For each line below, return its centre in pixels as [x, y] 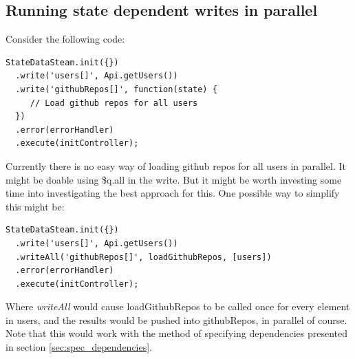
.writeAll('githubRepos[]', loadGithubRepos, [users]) [143, 257]
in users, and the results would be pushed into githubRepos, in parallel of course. [176, 319]
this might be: [35, 206]
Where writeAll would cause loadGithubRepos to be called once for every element [178, 306]
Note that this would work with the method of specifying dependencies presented [176, 333]
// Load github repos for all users [114, 103]
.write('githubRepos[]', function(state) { [116, 89]
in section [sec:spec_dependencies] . [79, 347]
